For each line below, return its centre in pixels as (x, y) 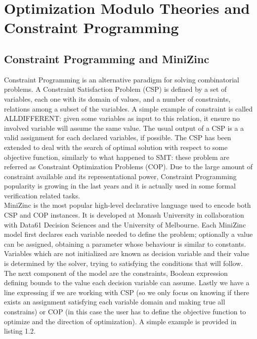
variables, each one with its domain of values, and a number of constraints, (117, 98)
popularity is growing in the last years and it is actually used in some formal (120, 186)
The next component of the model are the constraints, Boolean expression (116, 273)
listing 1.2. (20, 331)
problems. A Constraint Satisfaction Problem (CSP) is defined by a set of (115, 89)
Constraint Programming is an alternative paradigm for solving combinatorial (122, 79)
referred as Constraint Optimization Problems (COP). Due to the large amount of (128, 167)
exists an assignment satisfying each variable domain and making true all (115, 302)
